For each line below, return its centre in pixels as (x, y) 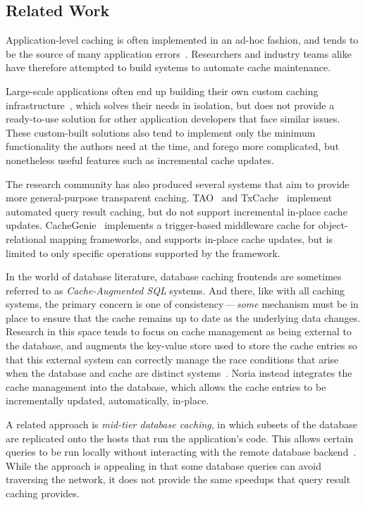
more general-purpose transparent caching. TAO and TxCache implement (169, 198)
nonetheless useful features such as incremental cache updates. (140, 160)
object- (333, 225)
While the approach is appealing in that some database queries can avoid (163, 465)
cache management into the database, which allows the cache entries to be (166, 386)
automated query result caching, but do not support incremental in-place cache (177, 211)
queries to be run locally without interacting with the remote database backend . (181, 452)
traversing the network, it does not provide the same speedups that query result (178, 479)
